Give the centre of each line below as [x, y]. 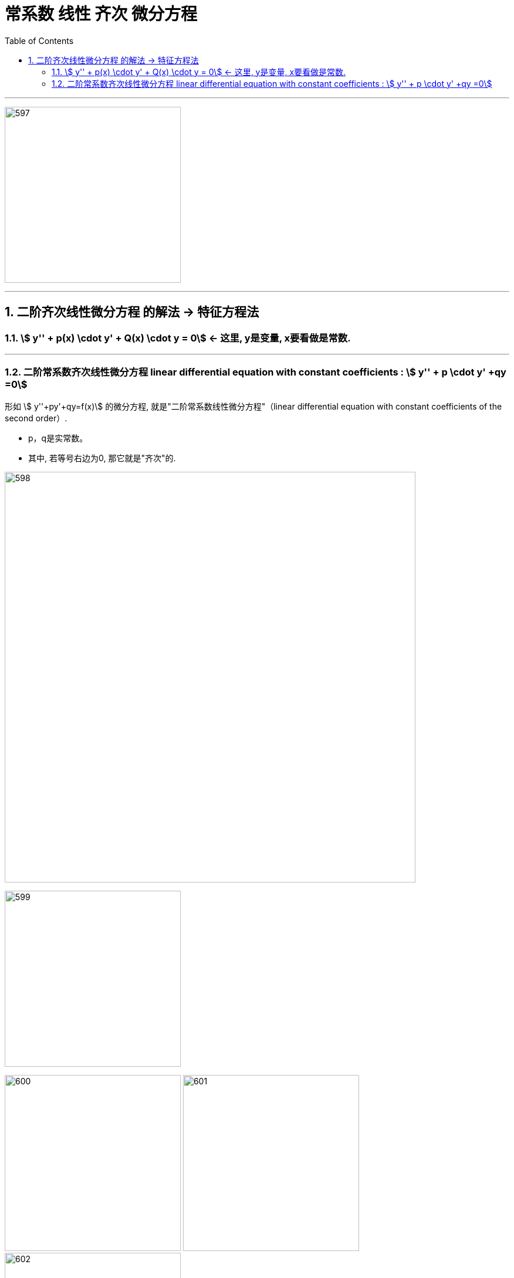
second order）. [36, 418]
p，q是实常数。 [58, 438]
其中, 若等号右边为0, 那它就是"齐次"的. [102, 458]
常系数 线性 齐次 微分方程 [101, 14]
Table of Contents [39, 40]
